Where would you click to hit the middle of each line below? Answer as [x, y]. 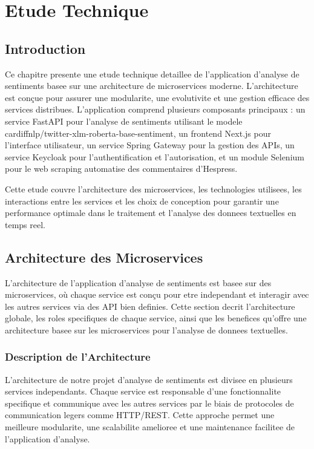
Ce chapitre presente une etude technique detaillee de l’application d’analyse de [152, 74]
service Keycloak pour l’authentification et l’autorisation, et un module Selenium [155, 156]
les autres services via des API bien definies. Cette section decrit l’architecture [150, 306]
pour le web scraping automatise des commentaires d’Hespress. [121, 169]
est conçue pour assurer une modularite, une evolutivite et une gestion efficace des [157, 97]
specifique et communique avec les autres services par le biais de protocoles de [149, 403]
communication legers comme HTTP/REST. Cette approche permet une [140, 415]
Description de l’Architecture [78, 357]
